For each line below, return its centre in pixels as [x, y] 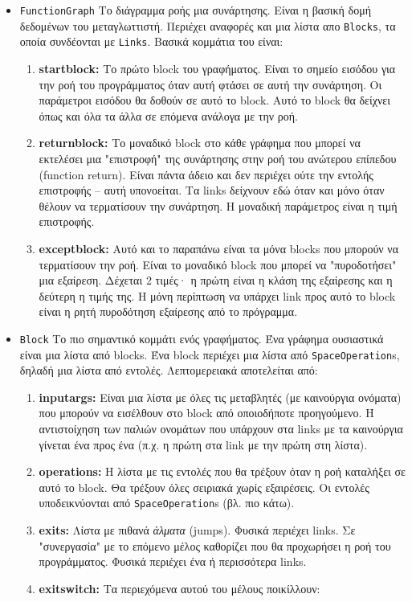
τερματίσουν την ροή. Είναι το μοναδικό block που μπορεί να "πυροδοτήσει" [218, 264]
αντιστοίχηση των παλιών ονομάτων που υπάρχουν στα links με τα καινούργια [221, 428]
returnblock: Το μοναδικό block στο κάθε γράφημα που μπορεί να [200, 143]
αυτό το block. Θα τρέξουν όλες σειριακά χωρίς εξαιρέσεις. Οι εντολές [204, 487]
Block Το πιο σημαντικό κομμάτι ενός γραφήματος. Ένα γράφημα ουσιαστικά [202, 338]
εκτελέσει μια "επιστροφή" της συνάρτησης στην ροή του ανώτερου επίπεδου [218, 158]
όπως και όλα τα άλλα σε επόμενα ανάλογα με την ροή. [168, 115]
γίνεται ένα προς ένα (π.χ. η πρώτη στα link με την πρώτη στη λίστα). [203, 444]
